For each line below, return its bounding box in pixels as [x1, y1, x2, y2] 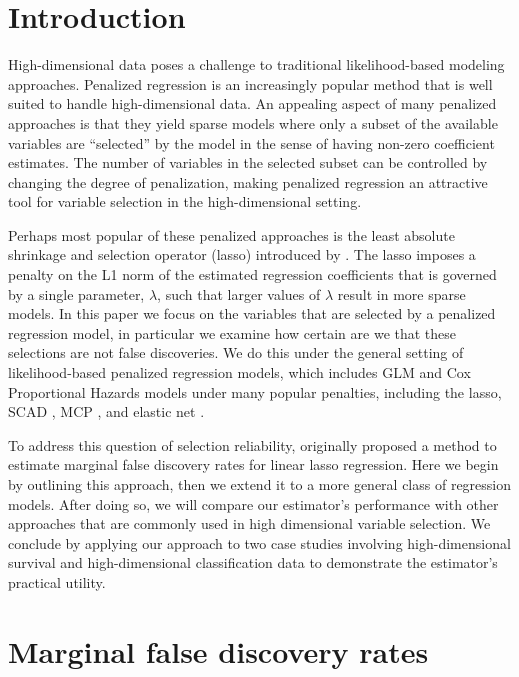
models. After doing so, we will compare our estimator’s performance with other [8, 493, 499, 514]
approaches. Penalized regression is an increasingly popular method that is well [8, 73, 493, 94]
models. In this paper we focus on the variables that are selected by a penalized [8, 303, 496, 324]
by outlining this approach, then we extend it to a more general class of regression [8, 474, 512, 494]
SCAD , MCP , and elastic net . [8, 401, 205, 422]
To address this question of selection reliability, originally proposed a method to [8, 434, 497, 455]
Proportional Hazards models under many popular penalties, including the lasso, [8, 381, 502, 402]
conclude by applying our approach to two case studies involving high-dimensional [8, 532, 511, 553]
